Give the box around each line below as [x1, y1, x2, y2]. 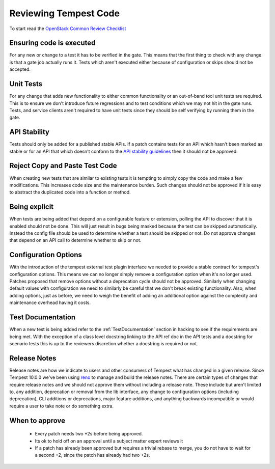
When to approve [9, 416, 66, 425]
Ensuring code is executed [9, 39, 96, 47]
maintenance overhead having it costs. [9, 299, 91, 306]
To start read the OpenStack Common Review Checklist [9, 25, 126, 32]
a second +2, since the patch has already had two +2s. [35, 452, 150, 458]
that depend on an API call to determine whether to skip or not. [9, 237, 142, 243]
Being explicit [9, 203, 54, 211]
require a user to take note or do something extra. [9, 403, 114, 409]
